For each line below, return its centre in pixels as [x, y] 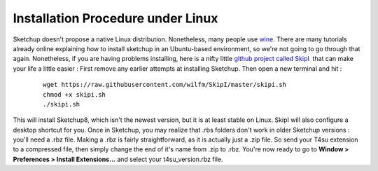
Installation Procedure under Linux [115, 18]
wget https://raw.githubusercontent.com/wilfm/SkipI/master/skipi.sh [165, 85]
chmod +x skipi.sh [75, 94]
